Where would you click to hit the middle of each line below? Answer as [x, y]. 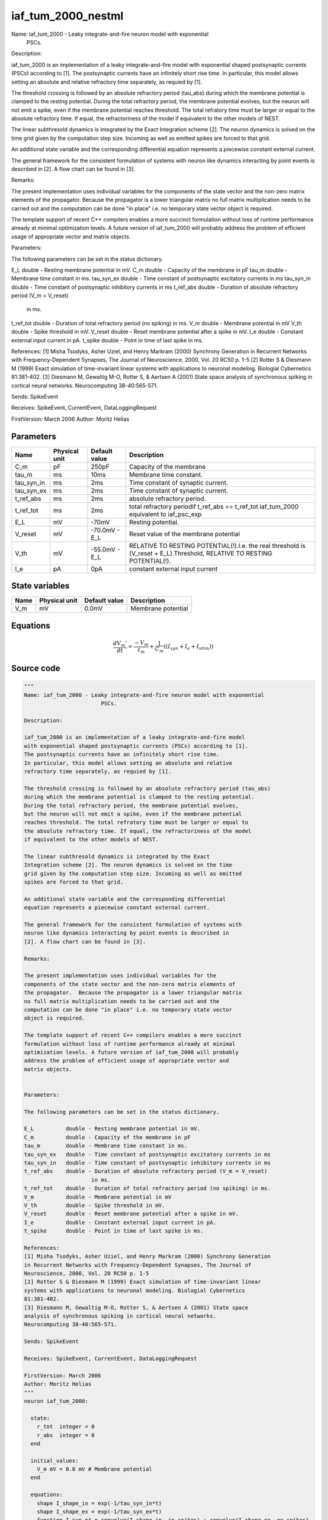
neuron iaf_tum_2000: [56, 1401]
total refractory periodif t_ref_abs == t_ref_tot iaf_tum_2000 [214, 506]
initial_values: [55, 1460]
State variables [40, 586]
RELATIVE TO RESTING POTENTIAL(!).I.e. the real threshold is [217, 545]
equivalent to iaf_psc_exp [165, 514]
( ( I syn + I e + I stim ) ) [189, 648]
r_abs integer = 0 [66, 1435]
